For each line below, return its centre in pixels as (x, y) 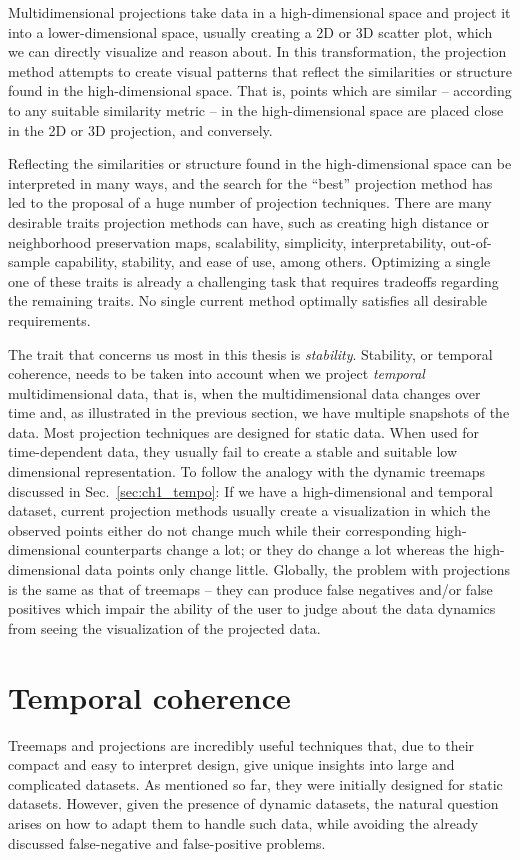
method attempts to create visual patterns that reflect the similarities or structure (260, 70)
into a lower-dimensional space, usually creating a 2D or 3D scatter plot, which (250, 31)
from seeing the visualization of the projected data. (164, 627)
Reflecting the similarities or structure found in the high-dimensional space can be (260, 163)
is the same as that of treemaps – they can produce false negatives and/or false (250, 588)
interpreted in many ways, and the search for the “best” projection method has (250, 182)
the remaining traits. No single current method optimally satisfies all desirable (247, 300)
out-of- (471, 241)
